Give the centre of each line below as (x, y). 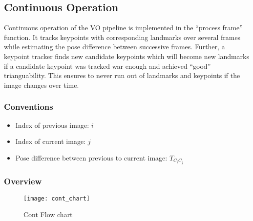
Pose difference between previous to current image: (91, 157)
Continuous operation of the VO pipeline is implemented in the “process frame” (123, 28)
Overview (23, 181)
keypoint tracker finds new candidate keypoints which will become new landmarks (127, 56)
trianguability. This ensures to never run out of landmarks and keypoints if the (122, 75)
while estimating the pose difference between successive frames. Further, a (115, 47)
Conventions (29, 107)
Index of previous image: (52, 125)
